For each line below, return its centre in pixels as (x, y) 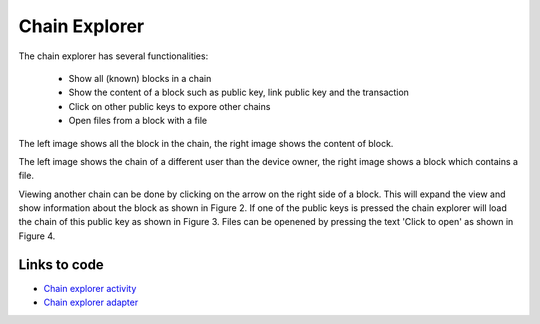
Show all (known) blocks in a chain (140, 78)
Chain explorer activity (90, 288)
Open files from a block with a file (138, 121)
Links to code (61, 264)
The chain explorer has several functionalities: (113, 56)
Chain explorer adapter (91, 302)
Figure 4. (37, 236)
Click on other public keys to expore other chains (169, 106)
